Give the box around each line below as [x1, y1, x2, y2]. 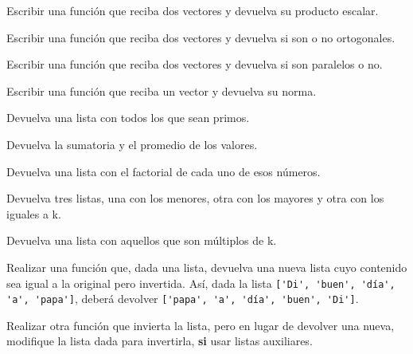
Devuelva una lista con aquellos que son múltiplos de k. [6, 232, 277, 249]
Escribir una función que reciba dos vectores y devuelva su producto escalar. [6, 2, 379, 18]
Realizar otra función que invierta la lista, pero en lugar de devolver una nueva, [6, 317, 395, 333]
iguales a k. [6, 205, 61, 222]
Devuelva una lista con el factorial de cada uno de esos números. [6, 163, 321, 179]
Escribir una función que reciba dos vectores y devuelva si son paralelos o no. [6, 56, 383, 73]
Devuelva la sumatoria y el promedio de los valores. [6, 136, 258, 152]
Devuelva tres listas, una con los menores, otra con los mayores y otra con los [6, 190, 384, 206]
